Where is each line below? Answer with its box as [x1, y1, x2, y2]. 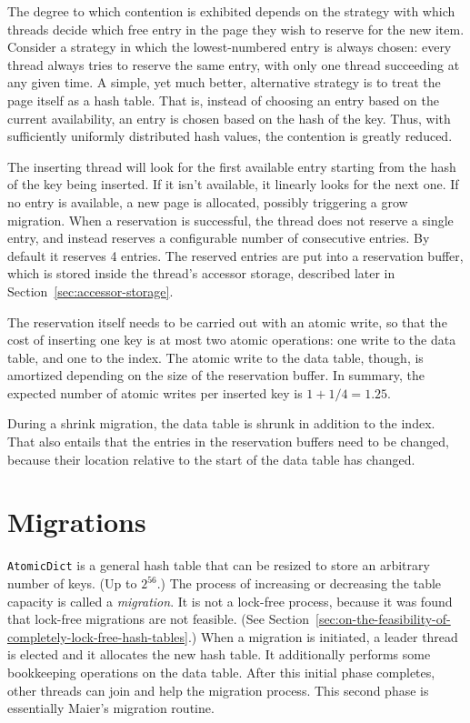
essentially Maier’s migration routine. [7, 698, 215, 718]
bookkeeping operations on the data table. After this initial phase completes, [7, 663, 435, 681]
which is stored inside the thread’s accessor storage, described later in [7, 264, 395, 283]
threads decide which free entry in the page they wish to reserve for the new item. [7, 19, 465, 38]
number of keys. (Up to [7, 574, 137, 593]
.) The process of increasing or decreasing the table [156, 574, 442, 593]
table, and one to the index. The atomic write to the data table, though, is [7, 347, 424, 367]
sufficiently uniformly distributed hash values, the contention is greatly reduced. [7, 126, 453, 146]
